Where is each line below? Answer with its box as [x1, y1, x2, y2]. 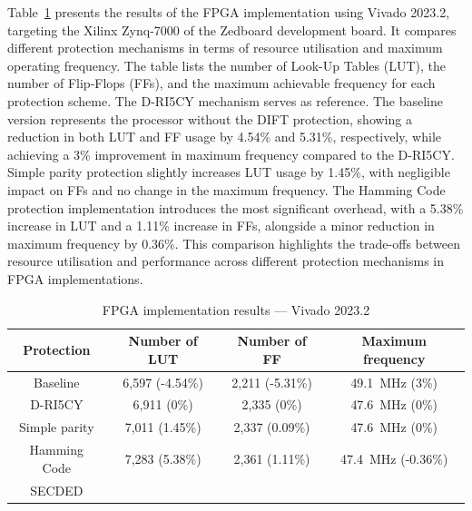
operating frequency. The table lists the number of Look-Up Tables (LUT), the [7, 55, 446, 74]
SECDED [30, 480, 84, 499]
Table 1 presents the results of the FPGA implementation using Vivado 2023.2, [7, 3, 450, 21]
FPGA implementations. [7, 269, 143, 288]
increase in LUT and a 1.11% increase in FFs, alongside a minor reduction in [7, 216, 435, 235]
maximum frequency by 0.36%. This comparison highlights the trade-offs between [7, 233, 460, 252]
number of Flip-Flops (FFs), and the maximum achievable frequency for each [7, 74, 436, 93]
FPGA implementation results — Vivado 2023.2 [102, 300, 370, 319]
